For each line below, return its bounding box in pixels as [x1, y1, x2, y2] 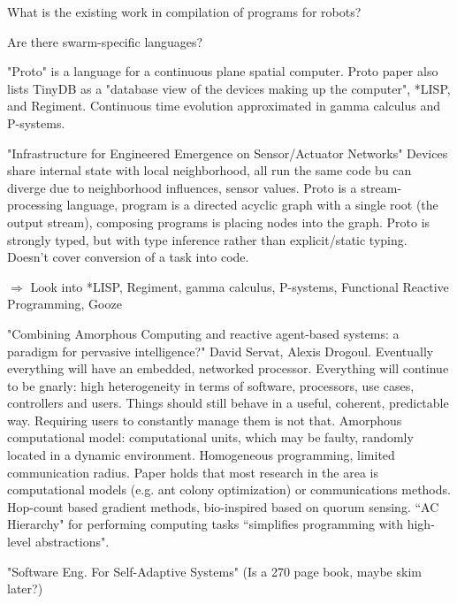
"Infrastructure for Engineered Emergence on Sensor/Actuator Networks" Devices [7, 143, 448, 162]
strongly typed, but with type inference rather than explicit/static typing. [7, 230, 407, 248]
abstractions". [34, 532, 110, 551]
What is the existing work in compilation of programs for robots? [7, 3, 362, 20]
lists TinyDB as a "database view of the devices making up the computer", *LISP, [7, 79, 451, 97]
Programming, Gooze [7, 294, 122, 313]
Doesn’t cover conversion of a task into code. [7, 248, 249, 266]
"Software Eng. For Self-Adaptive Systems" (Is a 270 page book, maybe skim [7, 562, 422, 580]
